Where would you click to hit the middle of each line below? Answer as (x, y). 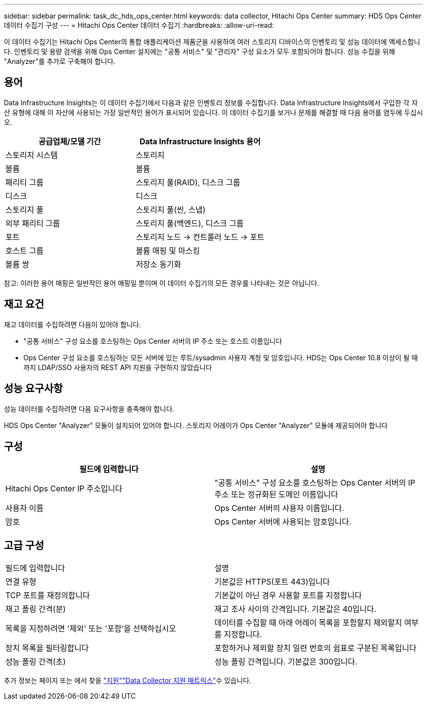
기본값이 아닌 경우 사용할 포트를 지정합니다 (288, 596)
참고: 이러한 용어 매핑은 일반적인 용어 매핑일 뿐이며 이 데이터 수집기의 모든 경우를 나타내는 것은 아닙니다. (162, 283)
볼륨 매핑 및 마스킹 (168, 250)
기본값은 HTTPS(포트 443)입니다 (272, 582)
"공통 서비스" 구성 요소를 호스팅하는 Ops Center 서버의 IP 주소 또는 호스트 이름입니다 (153, 341)
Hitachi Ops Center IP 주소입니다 (64, 489)
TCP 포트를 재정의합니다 (48, 596)
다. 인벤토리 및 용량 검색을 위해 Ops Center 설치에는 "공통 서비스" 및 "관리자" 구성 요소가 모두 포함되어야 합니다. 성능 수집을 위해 (200, 51)
